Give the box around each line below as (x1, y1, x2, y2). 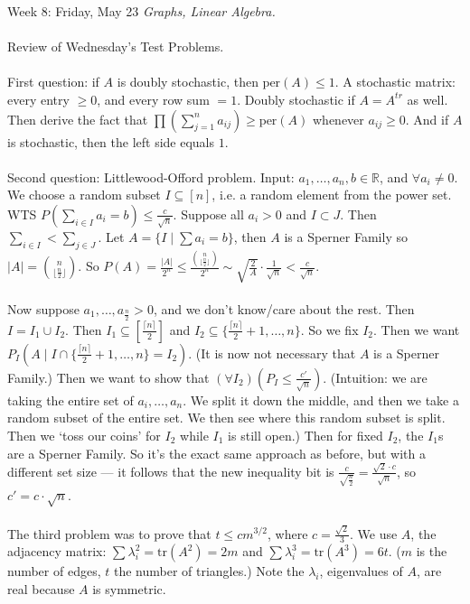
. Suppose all (173, 204, 244, 223)
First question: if (7, 72, 99, 91)
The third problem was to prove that (7, 524, 211, 543)
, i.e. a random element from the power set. (211, 185, 452, 204)
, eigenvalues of (319, 562, 403, 581)
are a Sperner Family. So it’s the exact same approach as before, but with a (7, 443, 427, 462)
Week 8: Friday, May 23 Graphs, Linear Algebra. (7, 2, 276, 20)
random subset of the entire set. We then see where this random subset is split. (7, 408, 446, 427)
